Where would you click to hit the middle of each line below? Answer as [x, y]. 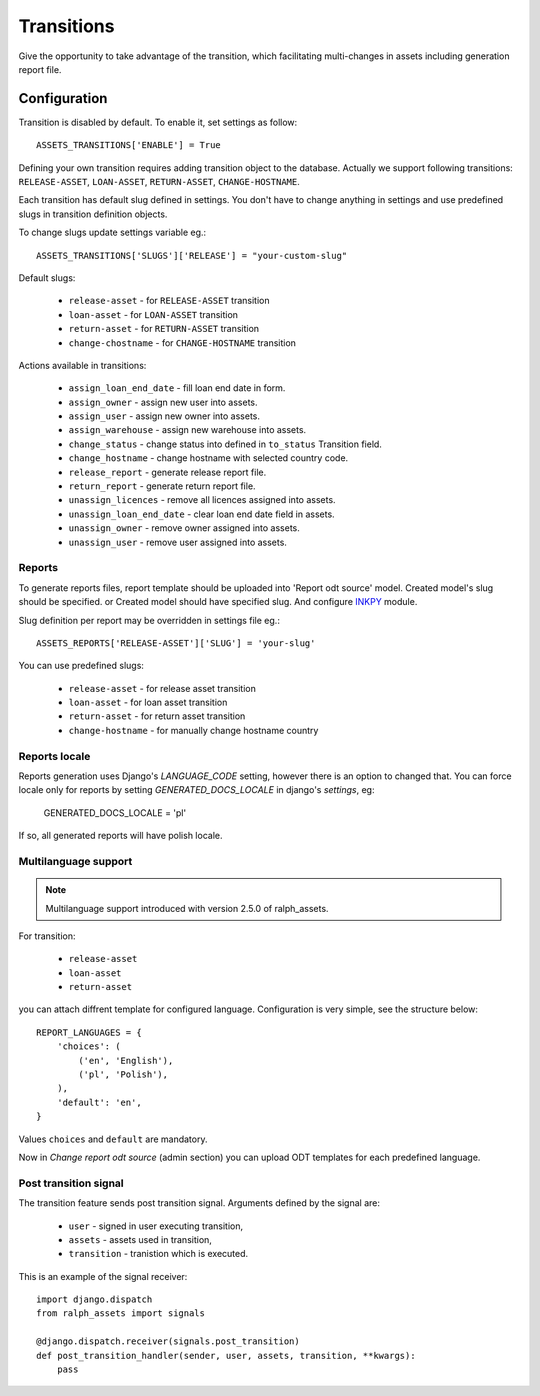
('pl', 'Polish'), [123, 1074]
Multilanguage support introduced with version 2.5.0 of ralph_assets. [187, 908]
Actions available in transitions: [82, 365]
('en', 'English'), [126, 1060]
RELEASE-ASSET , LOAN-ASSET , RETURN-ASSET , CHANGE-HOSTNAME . [159, 182]
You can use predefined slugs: [81, 666]
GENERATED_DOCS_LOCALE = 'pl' [115, 812]
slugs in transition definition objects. [93, 214]
